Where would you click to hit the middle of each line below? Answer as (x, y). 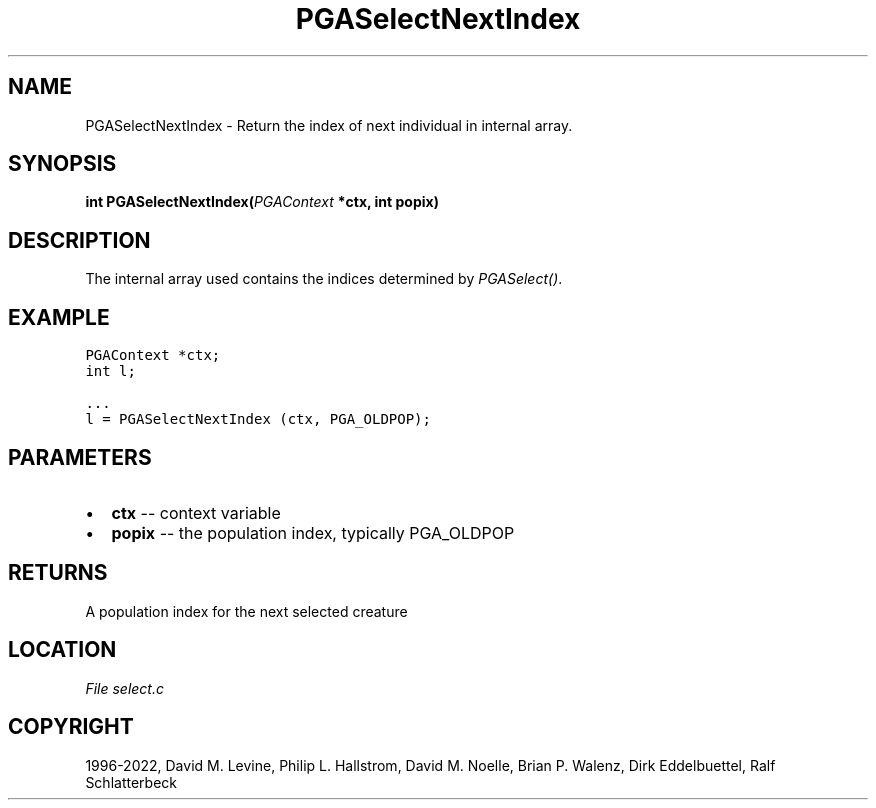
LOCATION (62, 650)
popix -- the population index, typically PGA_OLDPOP (313, 532)
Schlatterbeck (131, 782)
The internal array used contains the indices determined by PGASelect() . (324, 279)
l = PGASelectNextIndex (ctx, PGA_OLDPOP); (258, 419)
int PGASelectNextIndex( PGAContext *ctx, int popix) (262, 202)
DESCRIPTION (79, 240)
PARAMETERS (80, 457)
